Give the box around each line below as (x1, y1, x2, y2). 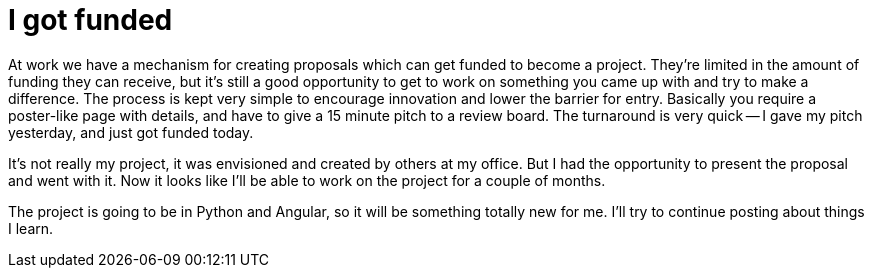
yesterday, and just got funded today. (8, 123, 254, 141)
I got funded (8, 3, 173, 37)
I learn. (8, 219, 54, 237)
